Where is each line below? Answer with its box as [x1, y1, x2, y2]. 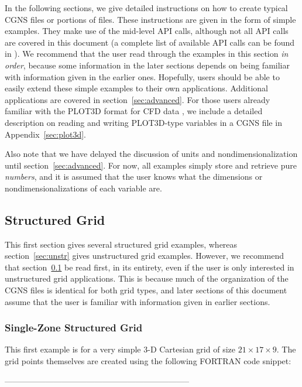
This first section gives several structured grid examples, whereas [5, 238, 238, 250]
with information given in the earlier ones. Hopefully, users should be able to [5, 70, 280, 83]
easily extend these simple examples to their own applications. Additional [5, 82, 268, 94]
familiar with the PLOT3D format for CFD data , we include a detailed [5, 105, 263, 117]
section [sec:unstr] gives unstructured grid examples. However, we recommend [5, 249, 284, 262]
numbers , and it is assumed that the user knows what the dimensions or [5, 170, 263, 183]
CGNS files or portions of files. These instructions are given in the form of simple [5, 13, 296, 25]
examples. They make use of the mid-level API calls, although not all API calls [5, 25, 289, 37]
